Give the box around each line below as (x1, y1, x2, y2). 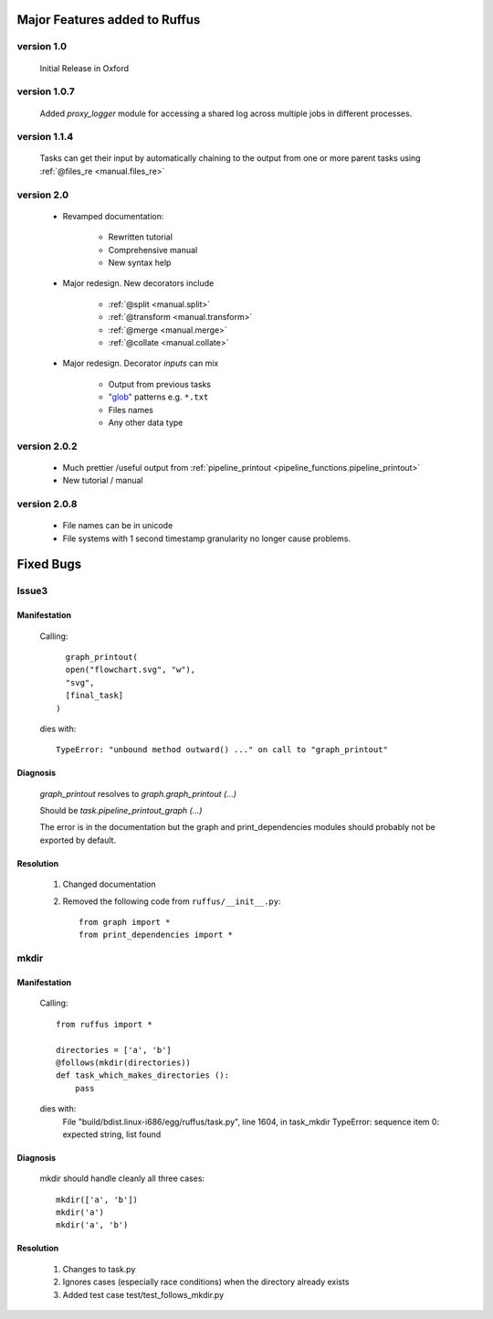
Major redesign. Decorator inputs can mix (62, 357, 219, 369)
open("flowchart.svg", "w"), (65, 665, 196, 675)
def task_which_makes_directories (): (56, 1070, 230, 1080)
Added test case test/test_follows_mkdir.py (62, 1289, 225, 1300)
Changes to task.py (62, 1263, 136, 1274)
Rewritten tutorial (108, 231, 173, 242)
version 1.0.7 (16, 85, 75, 98)
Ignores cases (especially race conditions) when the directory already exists (62, 1276, 350, 1288)
